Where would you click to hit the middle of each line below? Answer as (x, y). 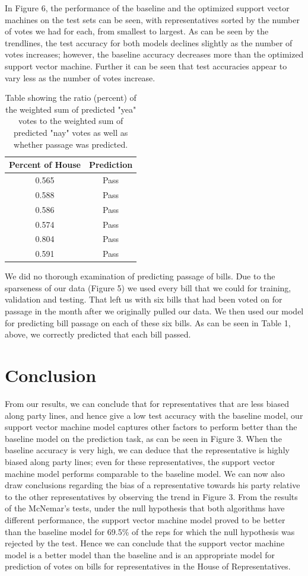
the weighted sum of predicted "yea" (71, 109)
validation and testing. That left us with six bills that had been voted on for (144, 299)
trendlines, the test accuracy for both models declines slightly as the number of (149, 42)
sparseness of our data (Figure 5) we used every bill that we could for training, (148, 287)
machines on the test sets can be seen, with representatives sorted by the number (152, 19)
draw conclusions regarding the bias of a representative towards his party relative (153, 485)
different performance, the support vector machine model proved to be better (145, 519)
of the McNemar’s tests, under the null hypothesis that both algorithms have (145, 508)
